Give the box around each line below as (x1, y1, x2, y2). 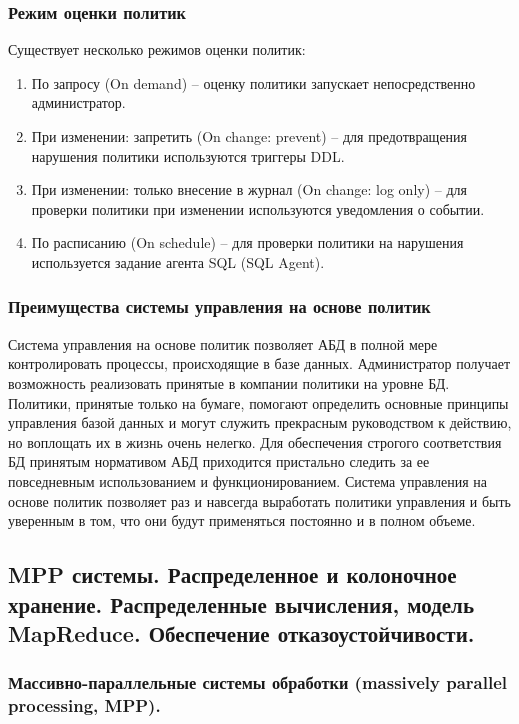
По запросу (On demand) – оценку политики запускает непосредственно (31, 72, 476, 93)
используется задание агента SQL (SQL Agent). (31, 251, 325, 272)
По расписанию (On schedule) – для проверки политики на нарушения (31, 232, 464, 253)
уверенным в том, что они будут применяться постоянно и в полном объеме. (8, 510, 476, 531)
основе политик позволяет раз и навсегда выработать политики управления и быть (8, 490, 511, 511)
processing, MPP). (8, 693, 161, 718)
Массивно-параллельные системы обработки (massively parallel (8, 670, 508, 695)
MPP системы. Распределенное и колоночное (8, 559, 457, 590)
